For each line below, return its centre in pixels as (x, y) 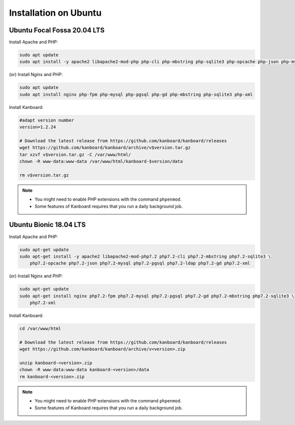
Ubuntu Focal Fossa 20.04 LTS (57, 30)
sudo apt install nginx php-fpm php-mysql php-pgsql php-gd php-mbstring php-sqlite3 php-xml (136, 94)
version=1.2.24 (38, 127)
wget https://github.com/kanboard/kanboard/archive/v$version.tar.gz (105, 148)
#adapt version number (47, 120)
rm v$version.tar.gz (44, 175)
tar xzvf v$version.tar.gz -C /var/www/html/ (75, 154)
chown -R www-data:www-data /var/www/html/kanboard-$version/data (101, 161)
